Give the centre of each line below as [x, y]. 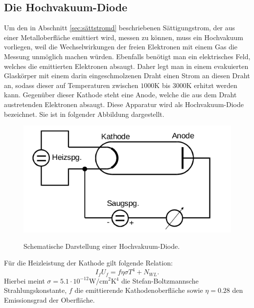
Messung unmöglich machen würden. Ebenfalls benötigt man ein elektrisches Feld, [127, 56]
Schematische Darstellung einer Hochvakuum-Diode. [102, 246]
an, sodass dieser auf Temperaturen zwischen [71, 85]
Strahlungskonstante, [35, 290]
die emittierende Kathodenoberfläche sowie [139, 290]
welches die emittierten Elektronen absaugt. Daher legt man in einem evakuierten [126, 66]
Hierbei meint [24, 280]
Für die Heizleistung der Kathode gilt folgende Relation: [88, 262]
